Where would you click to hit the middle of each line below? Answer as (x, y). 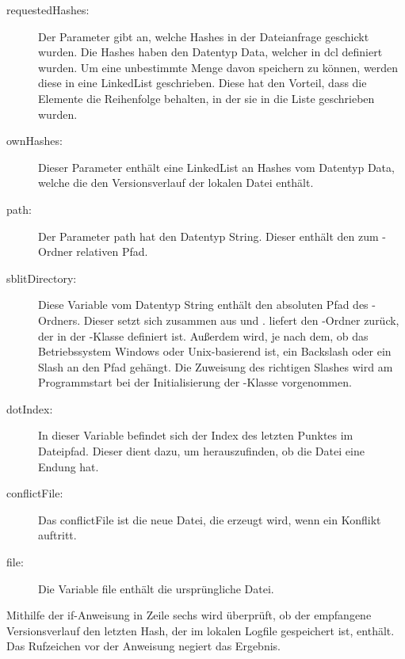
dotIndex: (30, 408)
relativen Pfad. (112, 251)
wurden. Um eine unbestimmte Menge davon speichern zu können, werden (218, 67)
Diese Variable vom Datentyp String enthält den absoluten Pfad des (203, 305)
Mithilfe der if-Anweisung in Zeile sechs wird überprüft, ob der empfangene (189, 615)
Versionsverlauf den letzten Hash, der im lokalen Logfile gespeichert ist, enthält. (201, 630)
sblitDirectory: (42, 278)
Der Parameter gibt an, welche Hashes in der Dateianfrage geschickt (204, 36)
